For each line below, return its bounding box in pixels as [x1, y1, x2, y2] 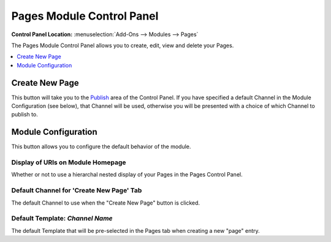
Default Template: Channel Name [11, 214, 113, 223]
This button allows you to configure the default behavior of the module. [11, 143, 191, 150]
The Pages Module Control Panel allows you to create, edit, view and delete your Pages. [11, 42, 234, 49]
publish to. [11, 111, 38, 118]
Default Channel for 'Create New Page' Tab [11, 186, 142, 195]
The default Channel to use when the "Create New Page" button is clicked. [11, 199, 200, 206]
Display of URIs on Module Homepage [11, 158, 126, 167]
